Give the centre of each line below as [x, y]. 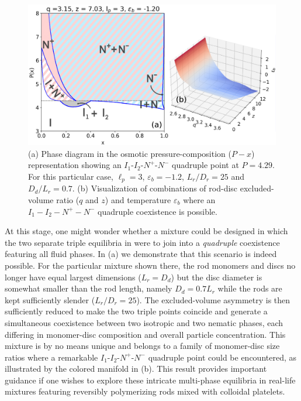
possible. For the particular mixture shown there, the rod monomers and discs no [150, 265]
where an [199, 199]
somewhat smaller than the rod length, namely [89, 288]
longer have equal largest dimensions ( [73, 277]
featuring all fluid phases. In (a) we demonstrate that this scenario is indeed [141, 254]
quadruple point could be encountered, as [222, 357]
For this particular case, [71, 176]
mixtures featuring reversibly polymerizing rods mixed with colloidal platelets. [145, 391]
